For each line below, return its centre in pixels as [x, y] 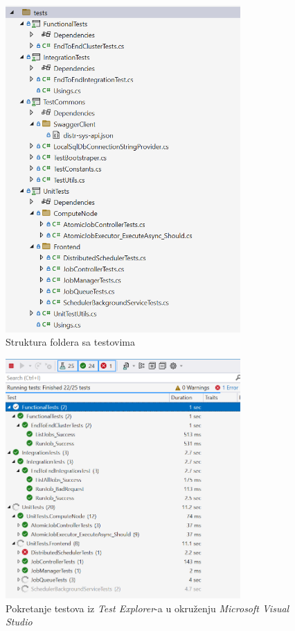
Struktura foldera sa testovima [70, 342]
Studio [19, 622]
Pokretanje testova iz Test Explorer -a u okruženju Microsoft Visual [147, 608]
